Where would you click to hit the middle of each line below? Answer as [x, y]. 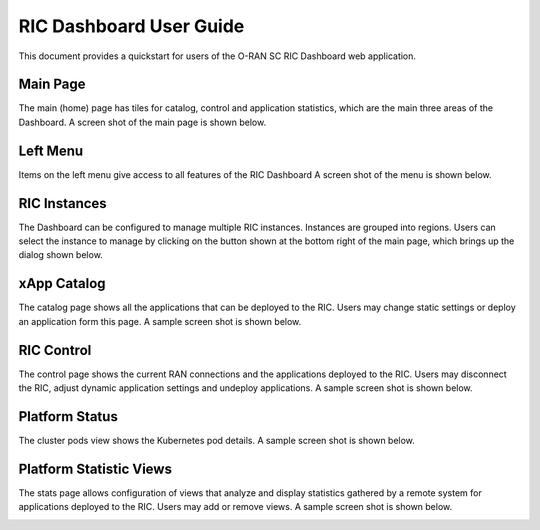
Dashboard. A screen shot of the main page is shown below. [142, 122]
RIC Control [55, 350]
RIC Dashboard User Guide [131, 26]
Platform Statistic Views [95, 468]
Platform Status [68, 416]
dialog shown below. [61, 255]
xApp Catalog [62, 283]
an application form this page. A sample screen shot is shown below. [160, 321]
